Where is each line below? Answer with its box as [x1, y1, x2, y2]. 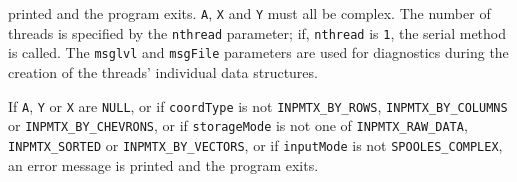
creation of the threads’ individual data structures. [8, 61, 318, 82]
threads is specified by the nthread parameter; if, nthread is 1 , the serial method [8, 22, 507, 43]
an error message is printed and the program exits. [8, 154, 319, 175]
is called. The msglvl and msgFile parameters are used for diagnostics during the [8, 42, 509, 63]
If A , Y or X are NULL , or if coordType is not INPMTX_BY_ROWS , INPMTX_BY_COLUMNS [8, 95, 508, 116]
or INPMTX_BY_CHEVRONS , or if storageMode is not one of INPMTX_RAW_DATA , [8, 115, 468, 136]
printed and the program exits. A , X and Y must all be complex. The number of [8, 3, 491, 23]
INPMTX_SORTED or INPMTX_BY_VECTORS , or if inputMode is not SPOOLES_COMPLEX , [8, 134, 503, 155]
